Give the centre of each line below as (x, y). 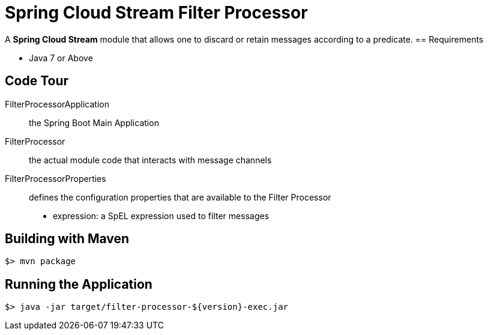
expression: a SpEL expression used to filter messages (161, 216)
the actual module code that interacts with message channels (150, 160)
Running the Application (79, 284)
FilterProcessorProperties (56, 178)
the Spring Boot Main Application (94, 122)
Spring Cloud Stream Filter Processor (156, 13)
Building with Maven (67, 239)
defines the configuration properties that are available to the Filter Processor (180, 197)
